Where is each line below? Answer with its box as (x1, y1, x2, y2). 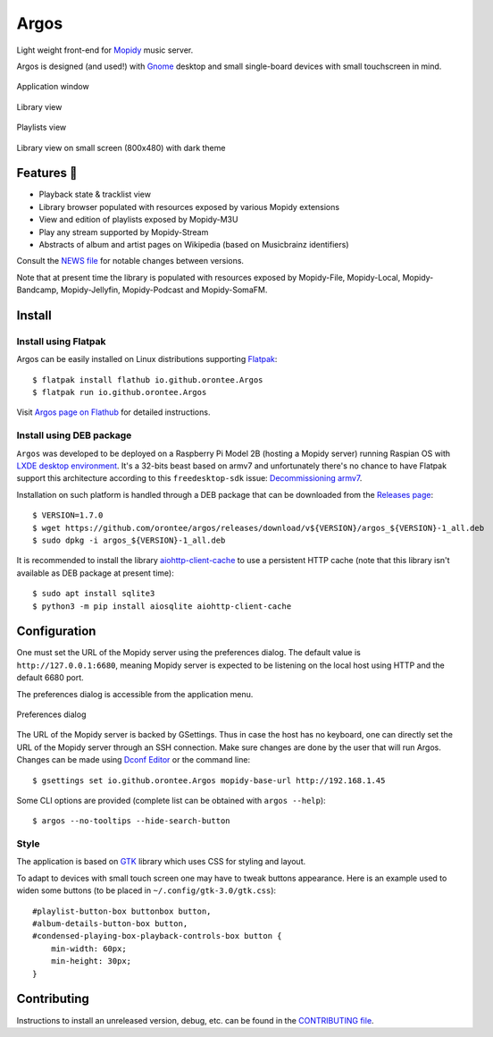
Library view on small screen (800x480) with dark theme (16, 142, 226, 153)
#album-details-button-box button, (32, 919, 188, 929)
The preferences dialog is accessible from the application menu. (16, 688, 254, 699)
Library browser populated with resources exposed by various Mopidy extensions (38, 201, 339, 212)
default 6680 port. (16, 672, 84, 683)
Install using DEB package (16, 429, 132, 442)
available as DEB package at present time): (16, 568, 174, 578)
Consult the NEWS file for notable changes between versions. (16, 256, 245, 266)
